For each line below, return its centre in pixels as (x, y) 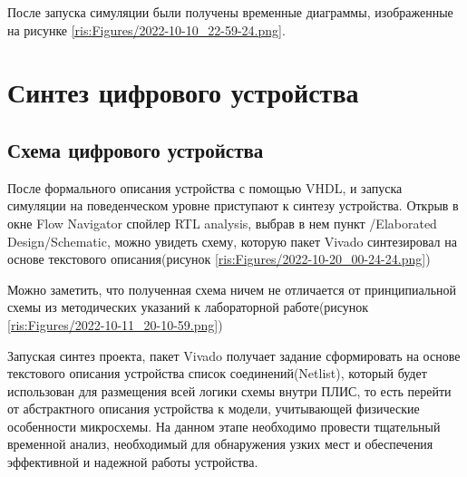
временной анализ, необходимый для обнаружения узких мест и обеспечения (220, 444)
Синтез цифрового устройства (183, 92)
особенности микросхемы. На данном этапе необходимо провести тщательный (224, 426)
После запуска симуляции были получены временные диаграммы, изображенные (230, 12)
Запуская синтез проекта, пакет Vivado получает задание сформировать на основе (234, 355)
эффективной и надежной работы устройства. (133, 462)
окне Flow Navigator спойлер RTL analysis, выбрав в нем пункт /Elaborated (222, 223)
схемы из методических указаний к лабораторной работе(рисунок (188, 307)
